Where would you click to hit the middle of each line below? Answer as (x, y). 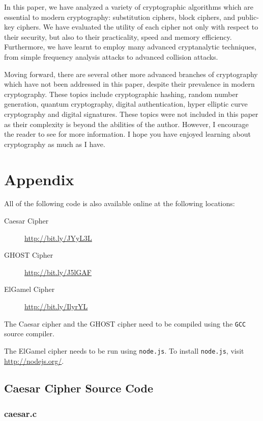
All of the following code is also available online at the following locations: (120, 203)
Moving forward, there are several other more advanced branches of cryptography (131, 74)
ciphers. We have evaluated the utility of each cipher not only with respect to (138, 27)
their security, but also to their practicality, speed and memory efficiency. (118, 36)
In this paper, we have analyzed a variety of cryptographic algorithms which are (129, 7)
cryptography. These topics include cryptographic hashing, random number (121, 94)
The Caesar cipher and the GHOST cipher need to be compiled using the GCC (125, 323)
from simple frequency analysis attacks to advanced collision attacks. (111, 56)
